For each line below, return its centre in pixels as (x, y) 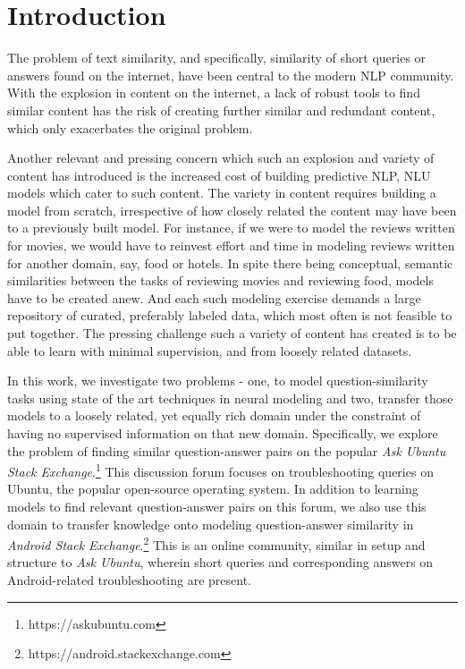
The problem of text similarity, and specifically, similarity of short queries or (217, 58)
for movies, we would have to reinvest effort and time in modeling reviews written (231, 246)
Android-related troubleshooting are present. (129, 580)
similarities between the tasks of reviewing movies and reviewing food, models (220, 280)
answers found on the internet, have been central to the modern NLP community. (231, 75)
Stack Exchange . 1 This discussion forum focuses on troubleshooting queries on (220, 470)
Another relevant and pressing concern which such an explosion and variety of (221, 158)
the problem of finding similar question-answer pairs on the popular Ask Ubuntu (227, 450)
